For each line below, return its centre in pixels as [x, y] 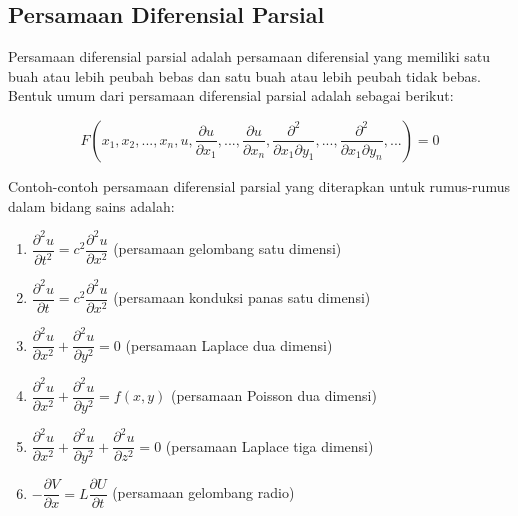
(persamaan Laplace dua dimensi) [229, 344]
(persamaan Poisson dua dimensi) [273, 395]
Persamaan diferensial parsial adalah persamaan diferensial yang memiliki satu [249, 56]
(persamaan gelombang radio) [203, 492]
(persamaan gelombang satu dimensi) [227, 248]
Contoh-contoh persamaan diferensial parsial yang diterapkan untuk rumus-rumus [259, 185]
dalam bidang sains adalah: [91, 205]
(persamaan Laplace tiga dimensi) [269, 445]
